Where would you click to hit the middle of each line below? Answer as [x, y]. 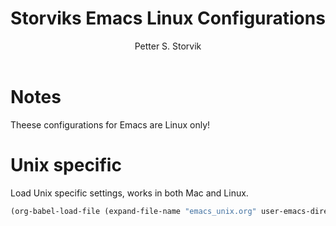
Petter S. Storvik [168, 46]
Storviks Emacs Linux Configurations [168, 18]
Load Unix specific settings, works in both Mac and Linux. [129, 193]
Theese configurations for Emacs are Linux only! [110, 124]
